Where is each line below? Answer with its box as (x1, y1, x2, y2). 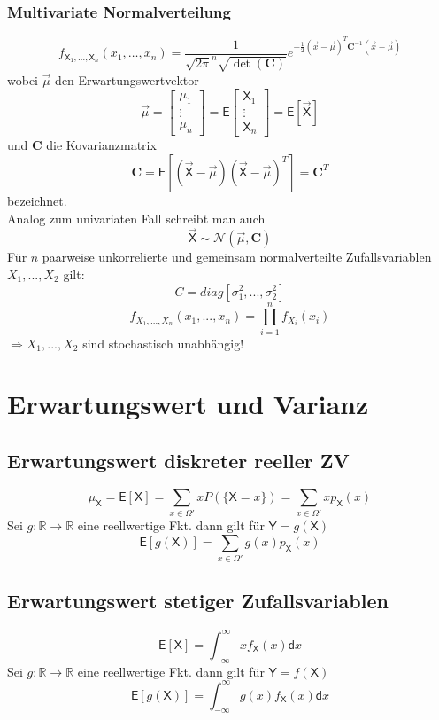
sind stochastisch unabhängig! (82, 333, 244, 352)
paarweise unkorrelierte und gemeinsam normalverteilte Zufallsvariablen (42, 247, 432, 266)
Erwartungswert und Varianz (7, 386, 369, 422)
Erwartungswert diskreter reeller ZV (7, 447, 350, 474)
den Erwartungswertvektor (55, 70, 199, 89)
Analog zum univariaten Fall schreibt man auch (7, 208, 266, 227)
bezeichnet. (7, 191, 67, 209)
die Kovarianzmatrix (46, 136, 157, 154)
